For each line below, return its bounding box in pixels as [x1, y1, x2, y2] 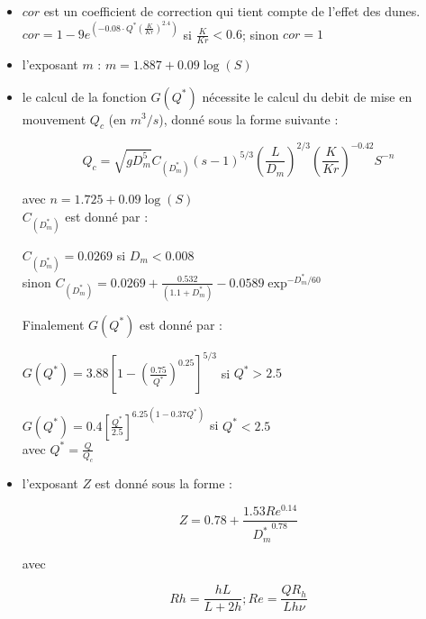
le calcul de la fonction [22, 86, 147, 105]
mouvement [22, 109, 86, 128]
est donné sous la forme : [95, 473, 232, 492]
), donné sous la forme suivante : [159, 109, 339, 128]
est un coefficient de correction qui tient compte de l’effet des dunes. [43, 2, 421, 20]
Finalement [22, 314, 85, 333]
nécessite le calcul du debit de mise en [202, 86, 412, 105]
